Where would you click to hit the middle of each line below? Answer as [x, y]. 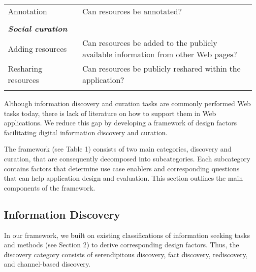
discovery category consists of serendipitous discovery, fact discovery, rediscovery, [126, 254]
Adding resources [37, 48]
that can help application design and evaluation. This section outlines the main [124, 178]
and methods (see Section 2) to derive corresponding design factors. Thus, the [122, 245]
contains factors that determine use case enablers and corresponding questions [122, 168]
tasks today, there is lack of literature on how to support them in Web [110, 113]
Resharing [25, 68]
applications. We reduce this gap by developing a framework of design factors [120, 123]
